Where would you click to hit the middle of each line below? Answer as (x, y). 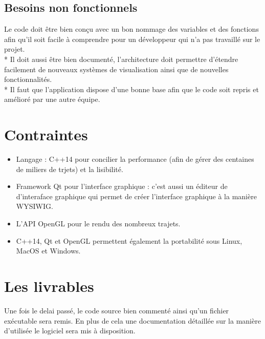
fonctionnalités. (28, 79)
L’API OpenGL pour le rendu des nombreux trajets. (98, 224)
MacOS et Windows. (48, 251)
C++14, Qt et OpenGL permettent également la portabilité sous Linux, (129, 240)
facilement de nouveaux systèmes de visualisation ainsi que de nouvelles (116, 69)
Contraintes (46, 134)
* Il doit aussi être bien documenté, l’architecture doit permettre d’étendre (121, 59)
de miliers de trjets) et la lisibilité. (70, 169)
